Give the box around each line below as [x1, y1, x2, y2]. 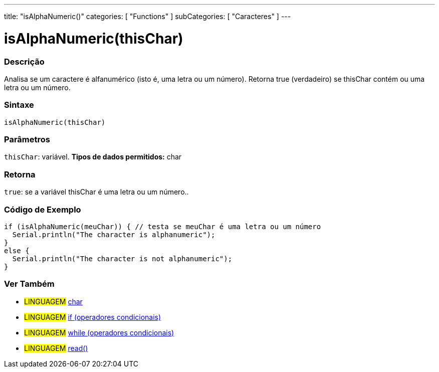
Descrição [4, 56, 45, 67]
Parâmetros [4, 134, 50, 144]
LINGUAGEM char [24, 297, 83, 306]
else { [4, 246, 30, 255]
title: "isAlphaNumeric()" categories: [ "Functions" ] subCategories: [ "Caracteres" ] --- [4, 12, 291, 21]
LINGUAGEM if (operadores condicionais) [24, 312, 161, 321]
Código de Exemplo [4, 204, 81, 215]
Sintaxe [4, 100, 34, 110]
